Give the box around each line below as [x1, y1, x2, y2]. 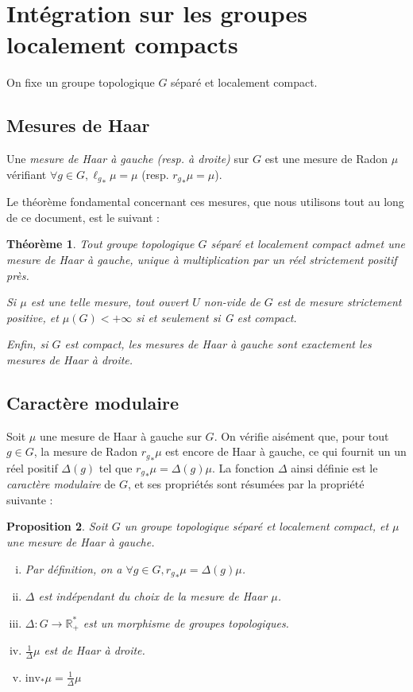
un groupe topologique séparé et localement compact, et [124, 518, 389, 535]
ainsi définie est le [291, 459, 378, 476]
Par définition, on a [25, 560, 122, 577]
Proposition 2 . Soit [6, 518, 108, 535]
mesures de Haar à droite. [6, 351, 133, 367]
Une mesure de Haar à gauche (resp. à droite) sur [6, 150, 249, 167]
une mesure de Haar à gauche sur [39, 427, 202, 444]
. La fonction [211, 459, 275, 476]
